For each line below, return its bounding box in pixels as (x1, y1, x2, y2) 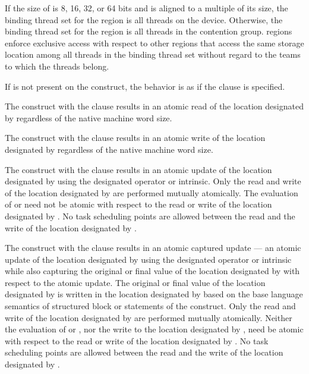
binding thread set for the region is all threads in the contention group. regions (5, 25, 292, 37)
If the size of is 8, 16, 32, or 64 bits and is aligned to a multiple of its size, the (5, 2, 288, 14)
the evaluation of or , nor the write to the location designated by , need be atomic (5, 323, 304, 335)
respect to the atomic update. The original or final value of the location (5, 276, 266, 288)
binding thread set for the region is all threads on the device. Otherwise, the (5, 13, 283, 26)
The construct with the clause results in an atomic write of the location (5, 131, 266, 144)
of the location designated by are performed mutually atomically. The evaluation (5, 186, 298, 199)
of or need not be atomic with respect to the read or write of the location (5, 198, 272, 210)
